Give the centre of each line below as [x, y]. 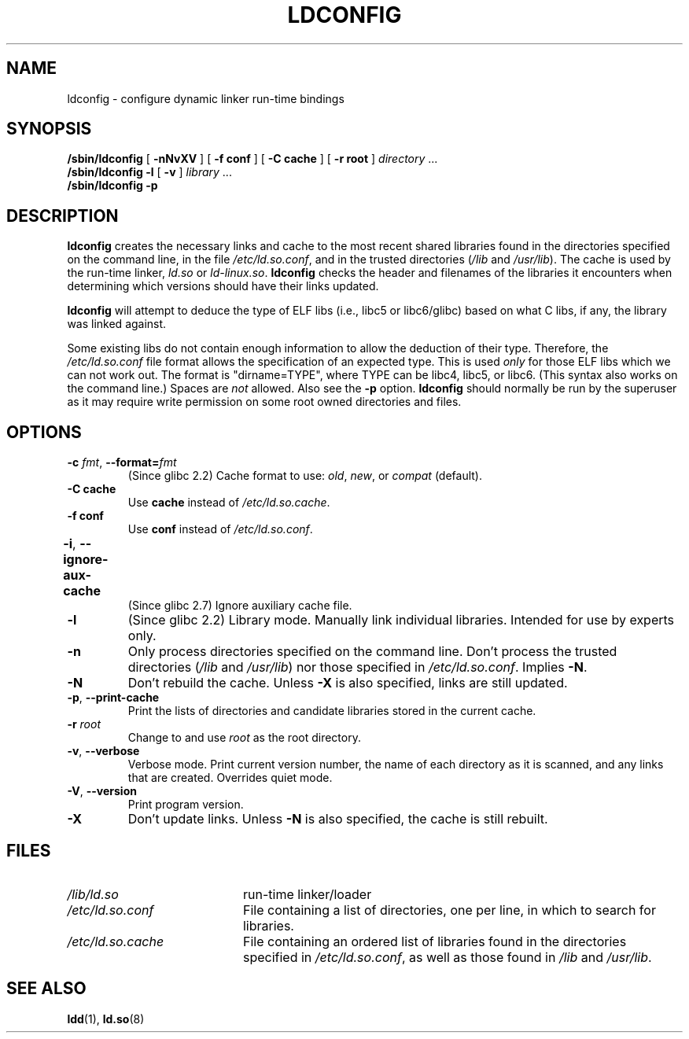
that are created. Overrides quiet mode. [230, 778]
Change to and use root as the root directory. [244, 738]
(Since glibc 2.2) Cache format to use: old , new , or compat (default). [305, 476]
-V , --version [102, 791]
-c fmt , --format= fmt [122, 462]
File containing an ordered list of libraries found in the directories [435, 941]
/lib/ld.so [93, 894]
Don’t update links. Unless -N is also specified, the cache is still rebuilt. [338, 819]
